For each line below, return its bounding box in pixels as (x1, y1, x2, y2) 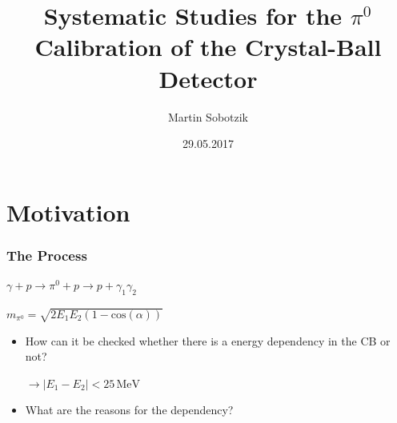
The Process (6, 245, 87, 265)
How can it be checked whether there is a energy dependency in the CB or (25, 332, 391, 349)
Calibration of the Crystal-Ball (34, 30, 382, 63)
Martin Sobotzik (167, 108, 248, 125)
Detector (158, 62, 258, 94)
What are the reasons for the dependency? (25, 401, 234, 418)
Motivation (6, 195, 130, 228)
